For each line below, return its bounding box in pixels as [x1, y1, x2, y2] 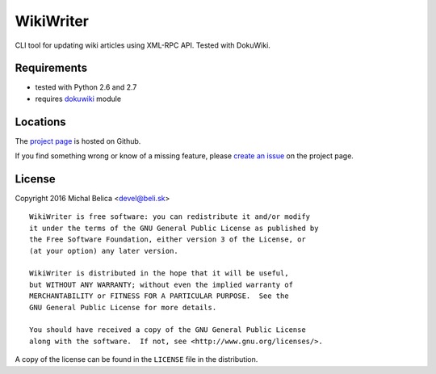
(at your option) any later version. [29, 246, 179, 255]
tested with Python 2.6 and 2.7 [35, 82, 137, 92]
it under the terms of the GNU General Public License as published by [29, 223, 319, 233]
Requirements [15, 61, 88, 75]
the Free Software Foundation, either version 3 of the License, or [29, 235, 306, 244]
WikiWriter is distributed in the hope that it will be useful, [29, 269, 290, 278]
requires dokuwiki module [35, 94, 121, 103]
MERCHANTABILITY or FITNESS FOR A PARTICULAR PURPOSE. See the [29, 292, 290, 300]
